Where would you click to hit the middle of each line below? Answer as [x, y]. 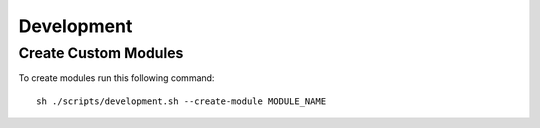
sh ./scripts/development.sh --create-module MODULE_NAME [181, 101]
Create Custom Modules [101, 53]
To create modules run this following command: [116, 78]
